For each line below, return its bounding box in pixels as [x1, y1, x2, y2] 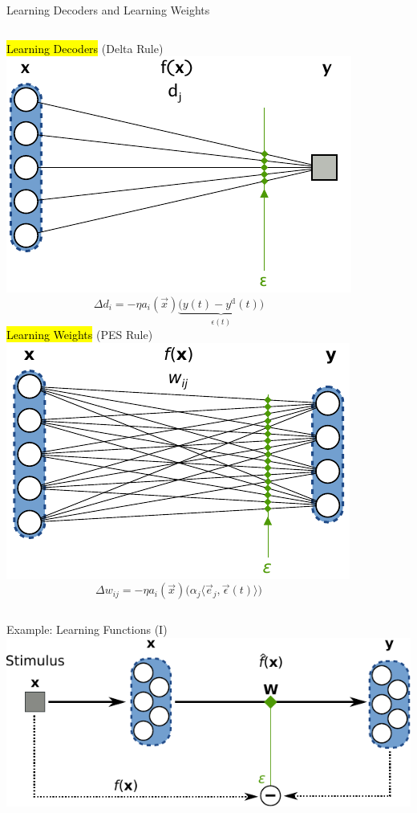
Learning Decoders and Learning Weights [6, 2, 210, 18]
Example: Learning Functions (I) [6, 621, 168, 638]
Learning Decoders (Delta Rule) [6, 39, 164, 56]
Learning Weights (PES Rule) [6, 326, 153, 343]
